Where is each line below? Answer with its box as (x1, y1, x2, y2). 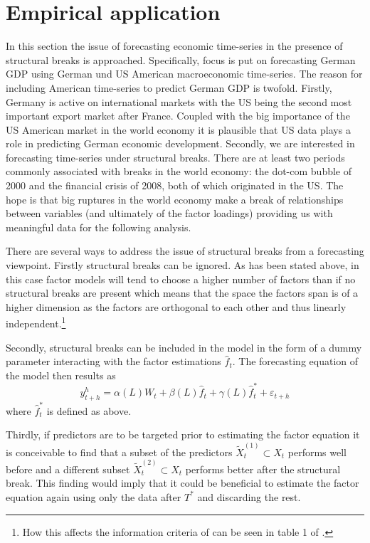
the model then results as (6, 367, 116, 382)
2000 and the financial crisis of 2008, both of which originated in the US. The (6, 178, 344, 193)
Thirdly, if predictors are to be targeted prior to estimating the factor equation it (6, 427, 360, 442)
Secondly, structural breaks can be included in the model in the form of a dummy (6, 339, 362, 354)
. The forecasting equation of (232, 354, 359, 369)
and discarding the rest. (197, 489, 301, 504)
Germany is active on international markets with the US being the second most (6, 94, 352, 109)
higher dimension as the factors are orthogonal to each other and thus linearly (6, 299, 347, 314)
